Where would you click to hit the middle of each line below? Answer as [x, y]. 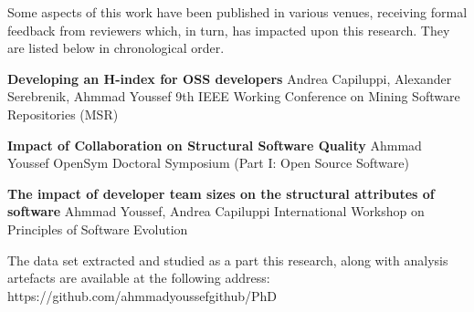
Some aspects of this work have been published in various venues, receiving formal [237, 12]
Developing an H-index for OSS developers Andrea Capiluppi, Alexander [230, 78]
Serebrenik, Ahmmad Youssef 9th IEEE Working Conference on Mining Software [234, 96]
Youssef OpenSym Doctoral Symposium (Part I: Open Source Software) [208, 163]
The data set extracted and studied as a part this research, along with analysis [228, 260]
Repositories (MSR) [63, 114]
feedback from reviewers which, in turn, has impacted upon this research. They [229, 30]
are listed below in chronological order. [116, 48]
